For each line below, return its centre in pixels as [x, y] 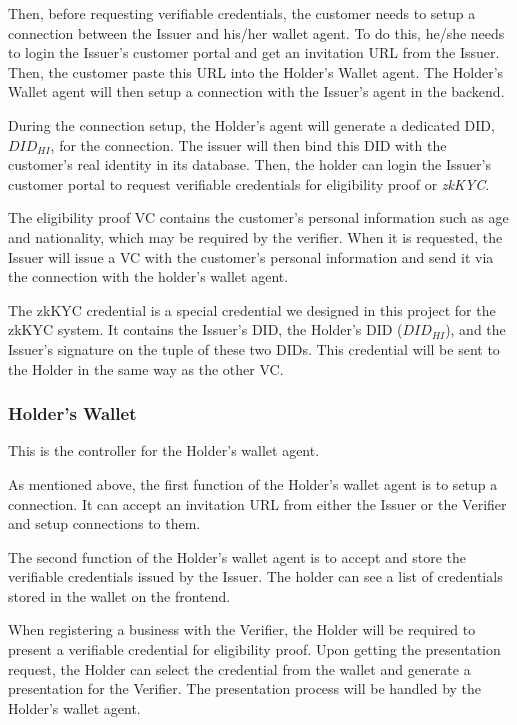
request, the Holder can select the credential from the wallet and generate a [239, 668]
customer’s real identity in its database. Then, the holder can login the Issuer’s [249, 164]
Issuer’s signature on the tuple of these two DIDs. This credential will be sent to [254, 348]
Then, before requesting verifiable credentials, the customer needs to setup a [242, 13]
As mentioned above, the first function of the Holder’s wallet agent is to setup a [253, 483]
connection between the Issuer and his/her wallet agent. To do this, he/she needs [256, 32]
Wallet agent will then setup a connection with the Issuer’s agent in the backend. [256, 91]
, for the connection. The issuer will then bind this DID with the [248, 144]
